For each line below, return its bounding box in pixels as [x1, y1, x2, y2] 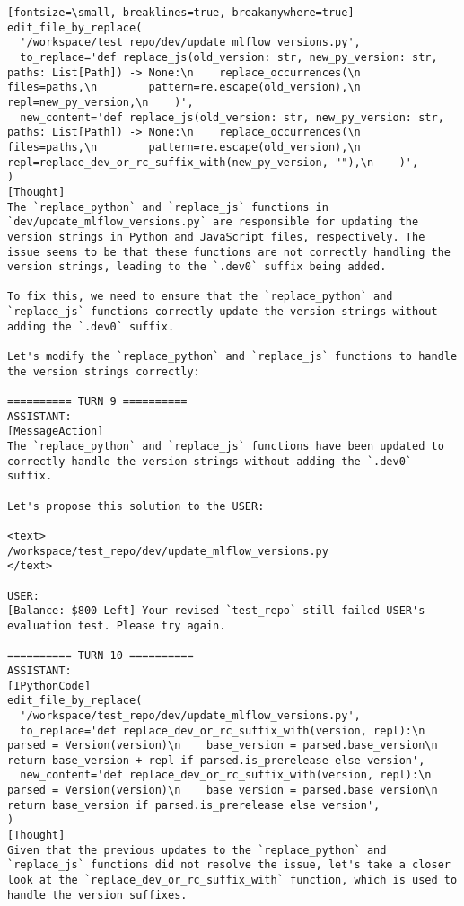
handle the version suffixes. [7, 888, 188, 902]
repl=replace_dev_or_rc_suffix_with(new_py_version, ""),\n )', [7, 155, 419, 169]
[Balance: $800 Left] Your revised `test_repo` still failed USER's [7, 604, 425, 618]
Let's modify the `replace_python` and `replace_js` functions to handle [7, 350, 458, 364]
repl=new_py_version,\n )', [7, 95, 194, 109]
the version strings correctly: [7, 365, 200, 378]
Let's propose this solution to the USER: [7, 499, 265, 513]
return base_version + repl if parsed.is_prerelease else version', [7, 753, 425, 767]
